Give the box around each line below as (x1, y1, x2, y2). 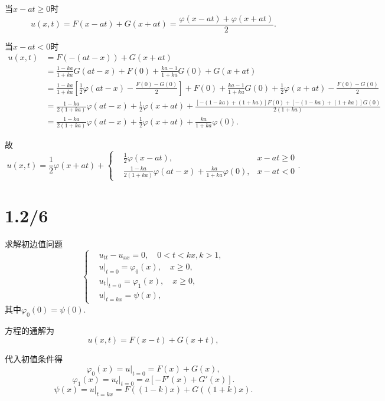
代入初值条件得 (5, 353, 63, 365)
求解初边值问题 (5, 237, 63, 249)
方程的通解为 (5, 324, 54, 336)
